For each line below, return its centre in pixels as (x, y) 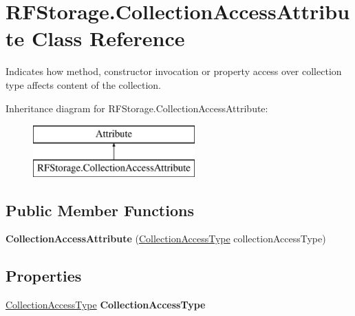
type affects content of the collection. (83, 84)
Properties (44, 276)
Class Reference (108, 38)
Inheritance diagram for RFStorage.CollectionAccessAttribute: (137, 108)
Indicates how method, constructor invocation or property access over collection (174, 71)
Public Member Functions (100, 210)
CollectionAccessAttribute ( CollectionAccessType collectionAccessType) (166, 239)
